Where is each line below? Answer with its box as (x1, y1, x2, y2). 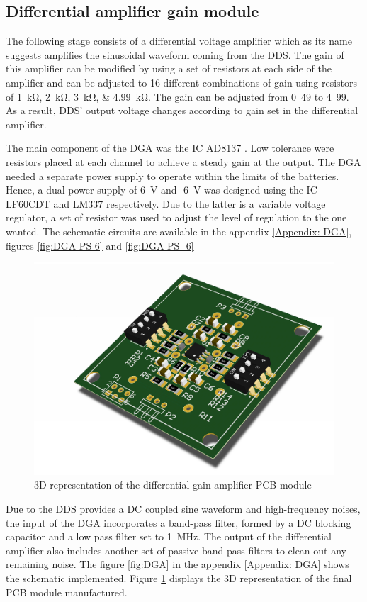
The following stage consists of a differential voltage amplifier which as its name (6, 33, 352, 48)
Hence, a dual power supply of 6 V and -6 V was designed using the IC (6, 182, 317, 197)
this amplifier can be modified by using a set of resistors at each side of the (6, 61, 332, 76)
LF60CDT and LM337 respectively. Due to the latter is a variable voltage (6, 196, 326, 211)
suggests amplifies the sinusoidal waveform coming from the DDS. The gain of (6, 47, 344, 62)
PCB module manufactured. (6, 584, 128, 599)
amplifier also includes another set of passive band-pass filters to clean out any (6, 542, 346, 557)
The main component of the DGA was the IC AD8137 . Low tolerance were (6, 140, 334, 155)
